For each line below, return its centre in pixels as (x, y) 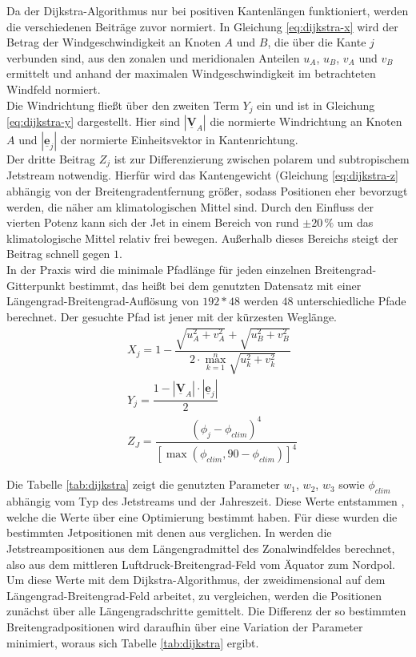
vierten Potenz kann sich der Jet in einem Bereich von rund (153, 222)
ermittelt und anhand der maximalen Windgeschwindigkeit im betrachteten (191, 73)
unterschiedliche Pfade (352, 301)
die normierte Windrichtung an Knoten (306, 121)
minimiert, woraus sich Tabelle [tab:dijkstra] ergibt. (133, 642)
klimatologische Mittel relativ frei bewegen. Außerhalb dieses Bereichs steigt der (202, 238)
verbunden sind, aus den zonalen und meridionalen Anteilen (153, 57)
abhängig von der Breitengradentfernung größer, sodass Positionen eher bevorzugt (207, 191)
